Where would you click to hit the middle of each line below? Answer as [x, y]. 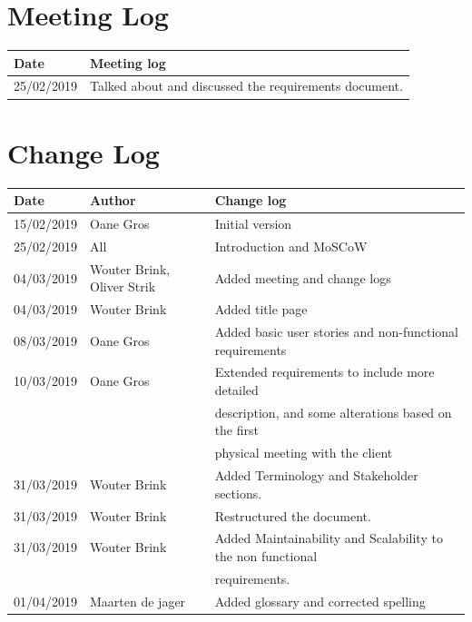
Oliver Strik [123, 286]
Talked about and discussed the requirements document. [246, 86]
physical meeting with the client [304, 453]
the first [236, 430]
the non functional [266, 556]
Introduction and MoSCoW [291, 246]
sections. [238, 493]
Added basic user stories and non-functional [336, 331]
